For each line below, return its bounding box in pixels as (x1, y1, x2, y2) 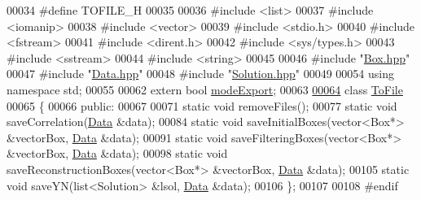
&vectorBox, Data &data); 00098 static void (7, 145, 228, 162)
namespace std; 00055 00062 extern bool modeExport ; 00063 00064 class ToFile (7, 80, 403, 98)
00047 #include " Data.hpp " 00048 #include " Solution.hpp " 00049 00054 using (7, 65, 394, 82)
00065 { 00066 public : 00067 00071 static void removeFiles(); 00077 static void (7, 97, 397, 114)
